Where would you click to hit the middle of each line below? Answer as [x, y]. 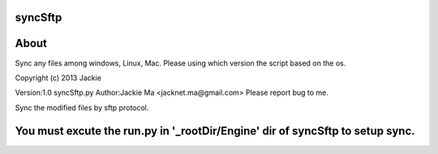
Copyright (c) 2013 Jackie [58, 78]
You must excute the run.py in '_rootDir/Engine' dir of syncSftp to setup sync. [215, 131]
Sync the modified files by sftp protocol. [82, 107]
